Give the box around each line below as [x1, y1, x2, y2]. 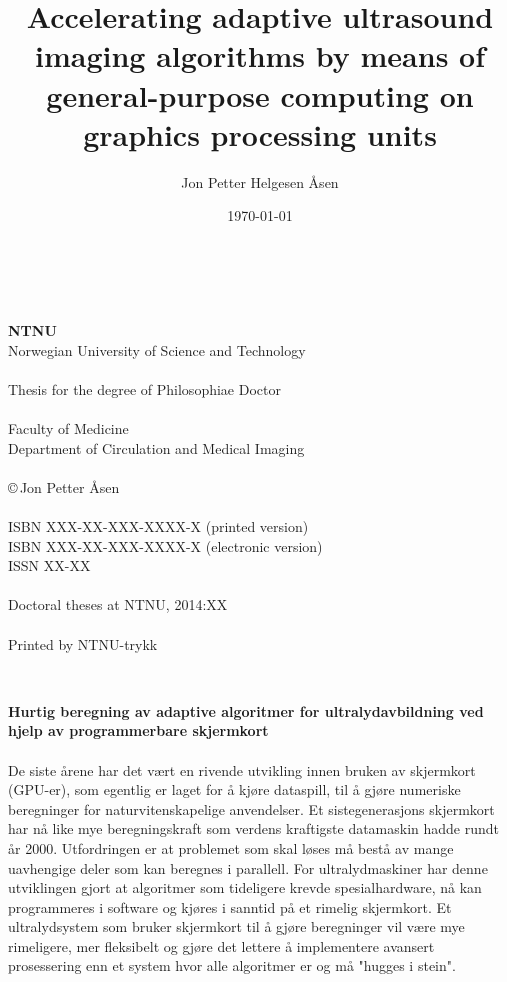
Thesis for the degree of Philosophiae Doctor [8, 378, 281, 399]
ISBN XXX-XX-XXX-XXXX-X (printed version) [8, 516, 309, 536]
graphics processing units [83, 113, 437, 154]
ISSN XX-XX [8, 555, 91, 576]
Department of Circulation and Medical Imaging [8, 437, 305, 458]
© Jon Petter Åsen [8, 476, 120, 497]
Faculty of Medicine [8, 418, 129, 439]
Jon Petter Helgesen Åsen [181, 171, 339, 192]
